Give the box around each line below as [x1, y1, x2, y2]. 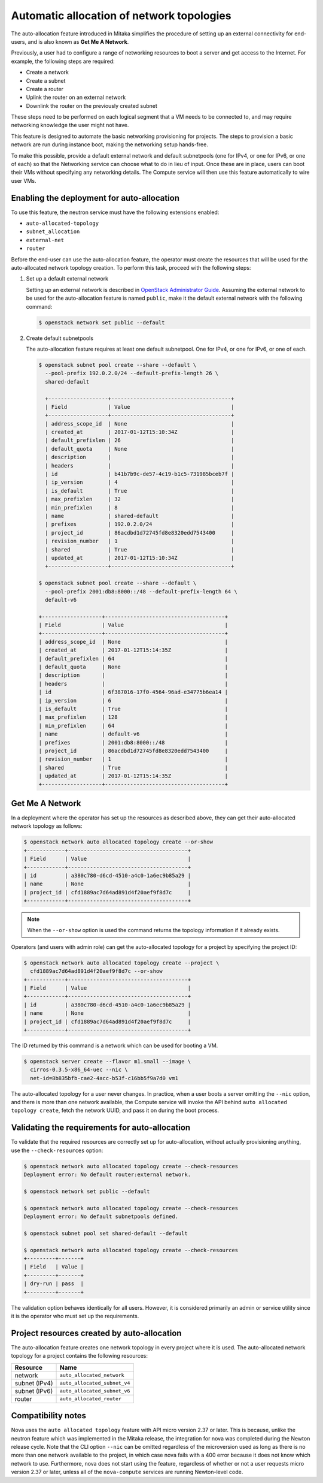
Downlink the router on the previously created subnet [26, 102, 158, 109]
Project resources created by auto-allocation [11, 1328, 182, 1338]
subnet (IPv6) [14, 1386, 53, 1395]
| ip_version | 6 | [38, 697, 228, 704]
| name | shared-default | [45, 513, 234, 519]
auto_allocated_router [59, 1395, 122, 1402]
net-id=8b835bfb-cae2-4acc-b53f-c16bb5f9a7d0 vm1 [30, 1075, 179, 1081]
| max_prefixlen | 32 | [45, 496, 234, 503]
